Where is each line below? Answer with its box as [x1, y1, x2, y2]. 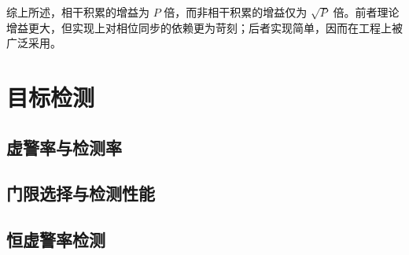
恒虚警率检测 [6, 227, 105, 252]
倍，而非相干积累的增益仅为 [164, 4, 308, 20]
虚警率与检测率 [6, 135, 122, 159]
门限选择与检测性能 [6, 181, 155, 205]
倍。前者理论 [333, 4, 400, 20]
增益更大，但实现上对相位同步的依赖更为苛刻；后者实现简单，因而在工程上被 [6, 19, 403, 35]
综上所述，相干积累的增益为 [6, 4, 149, 20]
